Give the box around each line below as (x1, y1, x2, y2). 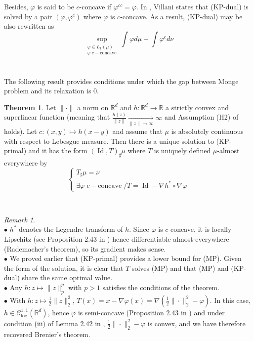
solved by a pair (4, 11, 52, 21)
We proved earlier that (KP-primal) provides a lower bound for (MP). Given (9, 253, 242, 263)
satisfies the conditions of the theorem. (102, 282, 219, 292)
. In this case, (210, 295, 251, 305)
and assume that (112, 126, 163, 136)
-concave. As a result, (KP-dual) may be (120, 11, 243, 21)
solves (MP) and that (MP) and (131, 262, 229, 273)
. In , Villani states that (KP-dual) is (136, 1, 249, 11)
